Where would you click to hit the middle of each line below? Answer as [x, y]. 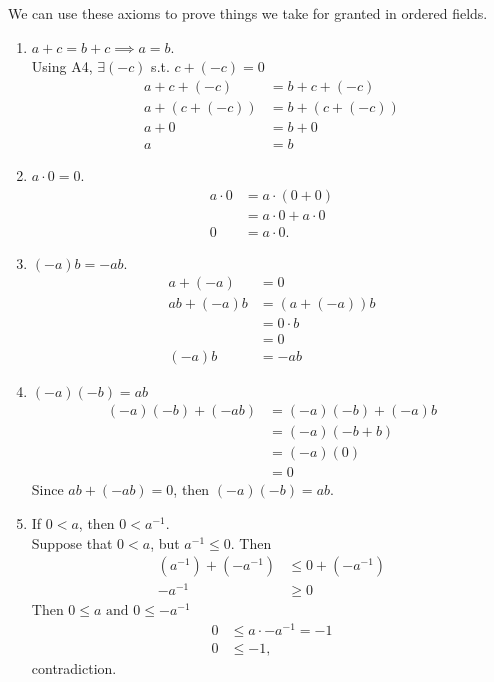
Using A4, [62, 66]
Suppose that [72, 542]
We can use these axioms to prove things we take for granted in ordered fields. [248, 13]
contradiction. [74, 668]
